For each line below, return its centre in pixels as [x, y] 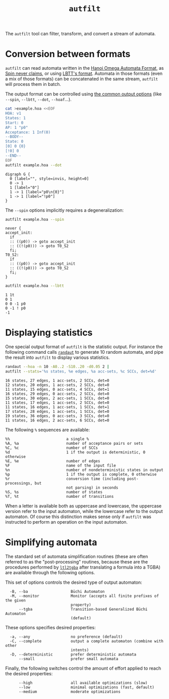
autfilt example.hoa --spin [35, 219]
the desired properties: [29, 673]
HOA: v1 [13, 113]
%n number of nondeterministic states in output [84, 470]
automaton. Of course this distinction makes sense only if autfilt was [78, 517]
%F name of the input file [61, 465]
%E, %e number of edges [53, 461]
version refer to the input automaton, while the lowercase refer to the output [84, 511]
